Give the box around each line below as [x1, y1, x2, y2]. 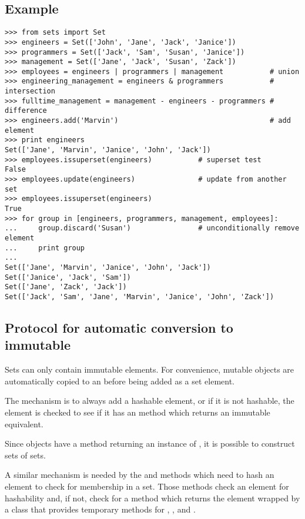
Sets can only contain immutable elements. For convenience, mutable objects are [5, 363, 294, 376]
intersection [5, 87, 55, 96]
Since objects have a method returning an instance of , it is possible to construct [5, 437, 295, 450]
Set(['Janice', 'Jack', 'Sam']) [5, 273, 131, 282]
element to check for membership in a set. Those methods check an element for [5, 480, 289, 492]
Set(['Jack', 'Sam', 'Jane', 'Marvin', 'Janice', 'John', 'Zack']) [5, 292, 274, 301]
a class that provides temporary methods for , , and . [5, 503, 196, 515]
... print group [5, 243, 85, 252]
